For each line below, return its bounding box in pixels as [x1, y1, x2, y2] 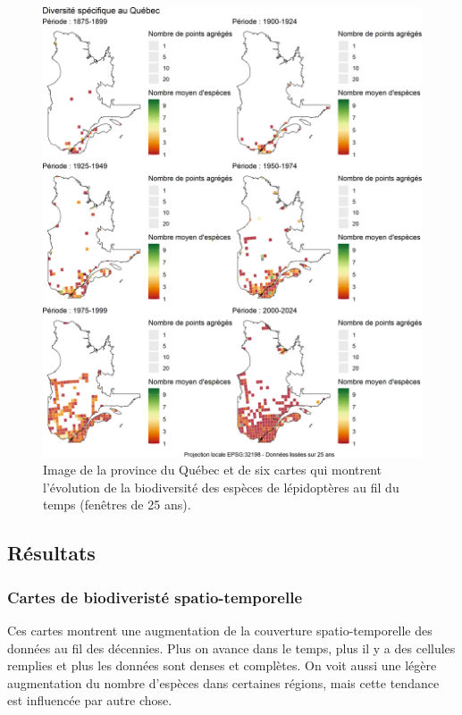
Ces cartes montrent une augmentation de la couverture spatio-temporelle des [7, 621, 433, 640]
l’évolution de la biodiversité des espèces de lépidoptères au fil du [43, 477, 399, 496]
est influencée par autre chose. [7, 691, 172, 710]
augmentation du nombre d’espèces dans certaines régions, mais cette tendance [7, 673, 440, 692]
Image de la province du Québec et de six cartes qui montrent [43, 460, 382, 479]
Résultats [7, 539, 96, 567]
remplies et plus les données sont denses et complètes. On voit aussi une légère [7, 656, 437, 675]
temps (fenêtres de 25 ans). [43, 495, 191, 514]
